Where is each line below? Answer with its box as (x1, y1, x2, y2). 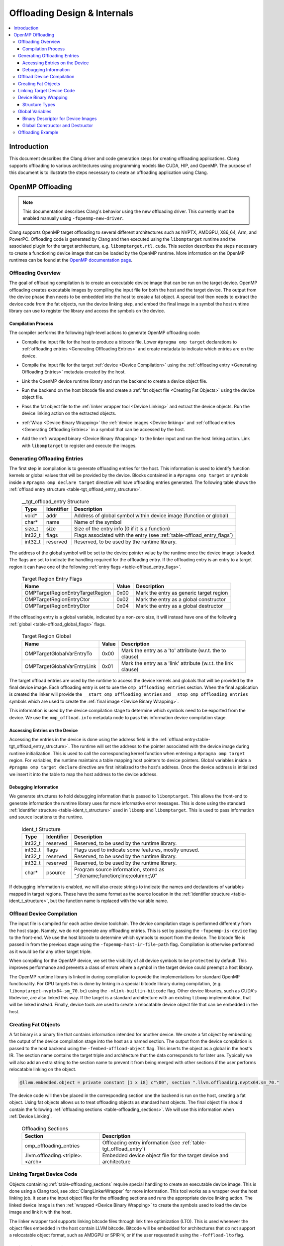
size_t (24, 525, 38, 532)
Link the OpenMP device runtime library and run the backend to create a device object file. (21, 378, 207, 384)
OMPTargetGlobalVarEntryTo (24, 650, 93, 657)
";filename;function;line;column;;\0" (74, 872, 158, 879)
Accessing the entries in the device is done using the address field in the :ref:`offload (9, 736, 184, 742)
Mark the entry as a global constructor (136, 596, 226, 603)
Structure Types (22, 101, 56, 107)
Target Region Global (21, 633, 71, 640)
